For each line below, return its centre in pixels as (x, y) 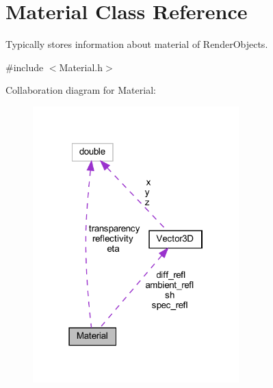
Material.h (81, 67)
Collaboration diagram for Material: (81, 90)
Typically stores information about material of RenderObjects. (137, 44)
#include (25, 67)
